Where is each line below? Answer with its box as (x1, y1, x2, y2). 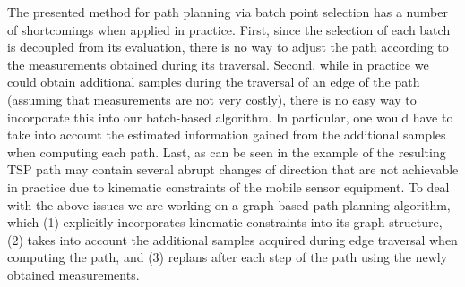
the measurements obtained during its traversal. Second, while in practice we (7, 55, 429, 73)
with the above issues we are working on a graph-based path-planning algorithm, (7, 195, 451, 214)
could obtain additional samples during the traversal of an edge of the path (7, 72, 420, 91)
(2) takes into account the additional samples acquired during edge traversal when (7, 230, 458, 249)
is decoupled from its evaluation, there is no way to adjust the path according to (7, 38, 449, 56)
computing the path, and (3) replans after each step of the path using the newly (7, 248, 448, 266)
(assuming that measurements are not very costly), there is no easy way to (7, 89, 417, 108)
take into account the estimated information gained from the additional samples (7, 125, 446, 144)
